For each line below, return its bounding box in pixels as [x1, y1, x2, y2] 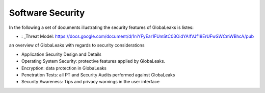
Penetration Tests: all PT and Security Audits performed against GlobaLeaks [21, 71, 175, 78]
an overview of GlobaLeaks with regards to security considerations [9, 42, 145, 48]
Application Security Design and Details [21, 51, 102, 57]
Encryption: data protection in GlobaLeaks [21, 65, 106, 71]
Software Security [9, 7, 85, 18]
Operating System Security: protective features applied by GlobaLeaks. [21, 58, 165, 64]
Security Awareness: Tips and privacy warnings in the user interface [21, 79, 159, 85]
